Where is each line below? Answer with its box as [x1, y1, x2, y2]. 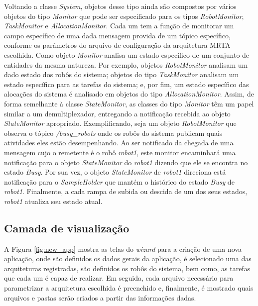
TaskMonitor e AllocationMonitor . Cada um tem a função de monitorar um [4, 20, 234, 31]
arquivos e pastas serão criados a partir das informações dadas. [4, 292, 196, 303]
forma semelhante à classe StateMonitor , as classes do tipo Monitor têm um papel [4, 98, 254, 108]
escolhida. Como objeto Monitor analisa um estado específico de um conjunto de [4, 49, 250, 60]
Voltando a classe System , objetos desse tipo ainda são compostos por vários [4, 1, 237, 11]
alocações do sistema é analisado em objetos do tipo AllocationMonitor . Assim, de [4, 89, 254, 99]
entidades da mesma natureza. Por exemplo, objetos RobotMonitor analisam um [4, 59, 248, 70]
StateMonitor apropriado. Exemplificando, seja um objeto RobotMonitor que [4, 118, 237, 128]
